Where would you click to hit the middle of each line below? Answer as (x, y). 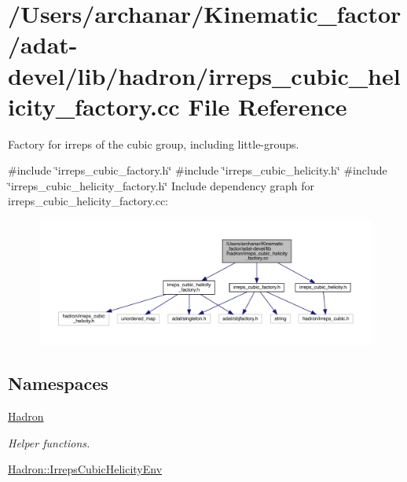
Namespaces (58, 383)
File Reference (268, 106)
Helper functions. (49, 442)
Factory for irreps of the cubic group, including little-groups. (154, 143)
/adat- (43, 44)
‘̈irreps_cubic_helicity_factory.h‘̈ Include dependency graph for (161, 185)
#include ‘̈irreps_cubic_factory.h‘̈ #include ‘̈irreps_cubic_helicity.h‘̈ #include (198, 170)
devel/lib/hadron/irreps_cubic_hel (204, 75)
